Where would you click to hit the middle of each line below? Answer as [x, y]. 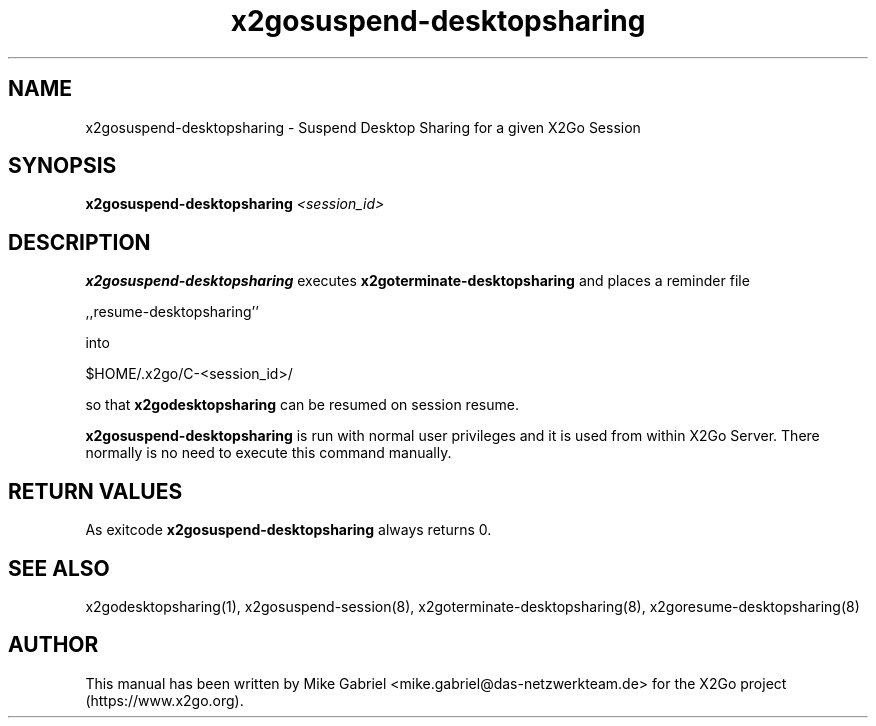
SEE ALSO [59, 568]
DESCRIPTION [79, 242]
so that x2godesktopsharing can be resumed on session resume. [302, 405]
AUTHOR [53, 645]
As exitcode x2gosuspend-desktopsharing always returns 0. [288, 530]
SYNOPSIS [62, 166]
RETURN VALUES [95, 491]
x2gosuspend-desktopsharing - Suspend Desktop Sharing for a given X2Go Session [363, 127]
